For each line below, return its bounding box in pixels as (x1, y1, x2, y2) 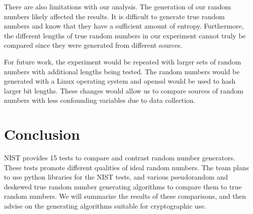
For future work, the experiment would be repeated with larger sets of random (4, 56, 241, 66)
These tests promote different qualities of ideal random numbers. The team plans (4, 162, 249, 172)
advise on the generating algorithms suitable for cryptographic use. (4, 201, 207, 211)
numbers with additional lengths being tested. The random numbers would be (4, 66, 240, 76)
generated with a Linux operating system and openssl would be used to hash (4, 76, 236, 86)
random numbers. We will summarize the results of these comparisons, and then (4, 191, 246, 201)
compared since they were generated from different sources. (4, 40, 182, 50)
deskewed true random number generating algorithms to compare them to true (4, 181, 242, 191)
